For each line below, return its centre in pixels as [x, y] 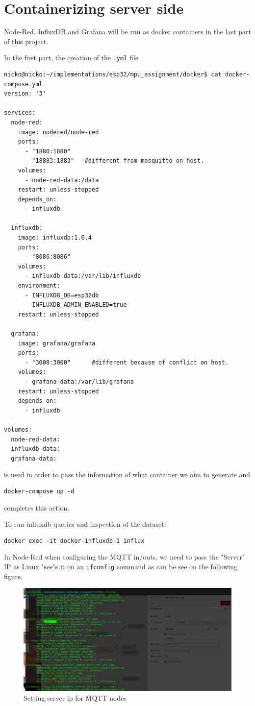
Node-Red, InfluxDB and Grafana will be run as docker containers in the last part [127, 32]
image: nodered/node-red [58, 132]
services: [20, 113]
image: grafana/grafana [57, 343]
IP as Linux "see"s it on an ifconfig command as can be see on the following [121, 566]
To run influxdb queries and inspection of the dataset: [85, 524]
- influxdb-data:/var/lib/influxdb [83, 276]
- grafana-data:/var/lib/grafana [79, 381]
